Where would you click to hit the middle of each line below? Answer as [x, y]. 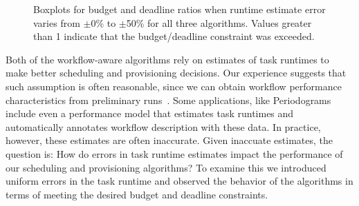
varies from [57, 22]
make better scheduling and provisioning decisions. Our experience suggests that [176, 73]
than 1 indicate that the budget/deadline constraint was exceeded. [174, 36]
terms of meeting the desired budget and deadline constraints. [137, 194]
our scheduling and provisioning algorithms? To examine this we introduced [166, 167]
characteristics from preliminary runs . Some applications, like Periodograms [168, 100]
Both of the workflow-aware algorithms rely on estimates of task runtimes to [167, 59]
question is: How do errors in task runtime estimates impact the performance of [174, 153]
